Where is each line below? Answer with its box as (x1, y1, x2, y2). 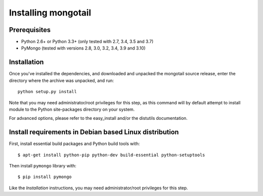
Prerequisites (9, 26, 51, 34)
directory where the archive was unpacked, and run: (9, 78, 114, 83)
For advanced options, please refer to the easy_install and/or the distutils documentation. (9, 115, 188, 121)
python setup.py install (18, 89, 77, 95)
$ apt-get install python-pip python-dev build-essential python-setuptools (18, 152, 206, 158)
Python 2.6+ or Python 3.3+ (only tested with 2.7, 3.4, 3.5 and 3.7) (21, 39, 153, 45)
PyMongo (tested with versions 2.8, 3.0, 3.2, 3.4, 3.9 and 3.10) (21, 45, 146, 51)
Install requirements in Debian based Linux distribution (9, 128, 179, 136)
